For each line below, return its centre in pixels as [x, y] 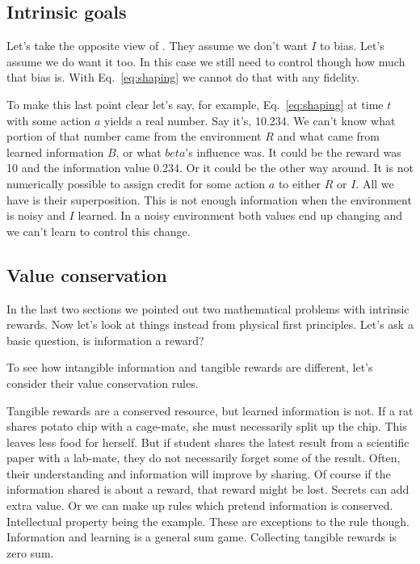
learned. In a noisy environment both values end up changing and [240, 215]
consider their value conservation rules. [103, 383]
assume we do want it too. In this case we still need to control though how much [206, 61]
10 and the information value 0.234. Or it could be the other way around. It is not [210, 168]
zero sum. [30, 552]
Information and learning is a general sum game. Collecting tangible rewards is [202, 537]
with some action [49, 120]
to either [300, 183]
